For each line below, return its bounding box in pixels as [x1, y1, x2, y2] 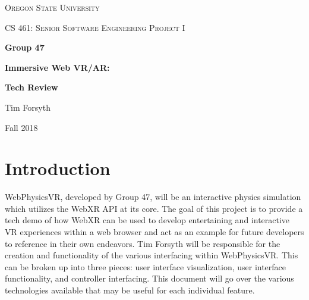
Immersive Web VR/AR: [5, 61, 110, 73]
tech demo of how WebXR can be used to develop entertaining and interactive [5, 214, 290, 226]
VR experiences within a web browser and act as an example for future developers [5, 226, 304, 238]
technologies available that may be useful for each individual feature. [5, 284, 255, 296]
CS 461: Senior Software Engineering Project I [5, 21, 185, 33]
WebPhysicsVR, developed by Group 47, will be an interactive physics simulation [5, 190, 301, 203]
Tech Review [5, 81, 58, 93]
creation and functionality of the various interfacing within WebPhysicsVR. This [5, 249, 298, 261]
